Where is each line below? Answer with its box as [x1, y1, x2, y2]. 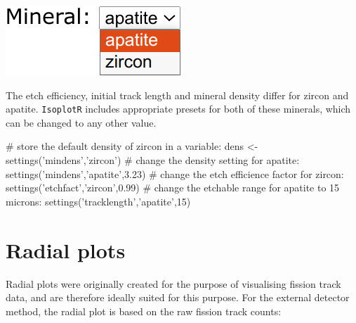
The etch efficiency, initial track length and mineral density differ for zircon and [6, 87, 349, 102]
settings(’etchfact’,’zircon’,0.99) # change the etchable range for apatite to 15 [6, 180, 340, 195]
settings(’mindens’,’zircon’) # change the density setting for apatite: [6, 153, 300, 167]
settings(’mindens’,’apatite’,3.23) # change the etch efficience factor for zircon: [6, 166, 344, 181]
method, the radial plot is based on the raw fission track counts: [6, 303, 282, 318]
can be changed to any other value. [6, 115, 157, 129]
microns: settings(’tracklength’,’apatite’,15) [6, 194, 191, 208]
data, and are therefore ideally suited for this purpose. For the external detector [6, 290, 350, 305]
